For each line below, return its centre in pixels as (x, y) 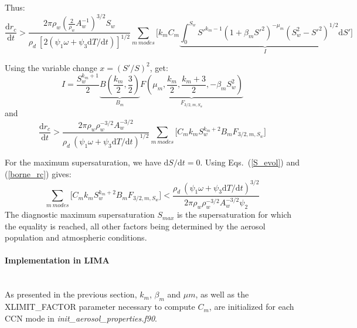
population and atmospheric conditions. (76, 237)
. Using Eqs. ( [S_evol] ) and (250, 162)
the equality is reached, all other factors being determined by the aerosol (135, 226)
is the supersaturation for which (234, 214)
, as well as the (222, 294)
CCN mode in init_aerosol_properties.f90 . (81, 318)
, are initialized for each (251, 307)
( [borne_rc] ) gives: (38, 173)
